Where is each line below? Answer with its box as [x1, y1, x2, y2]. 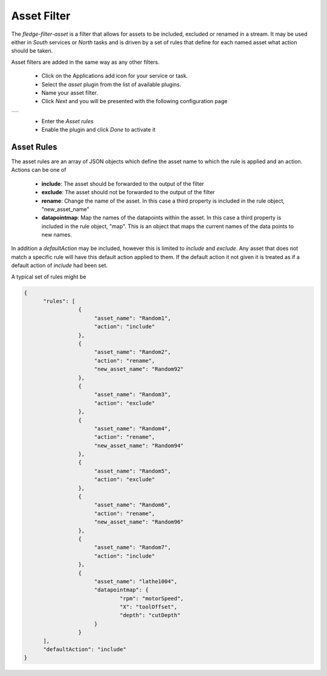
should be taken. [11, 47, 53, 55]
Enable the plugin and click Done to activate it [41, 126, 156, 134]
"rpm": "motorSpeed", [119, 595, 184, 602]
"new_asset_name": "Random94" [94, 442, 184, 449]
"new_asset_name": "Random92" [94, 366, 184, 373]
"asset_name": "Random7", [94, 544, 171, 551]
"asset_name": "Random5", [94, 467, 171, 475]
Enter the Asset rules [41, 117, 94, 124]
